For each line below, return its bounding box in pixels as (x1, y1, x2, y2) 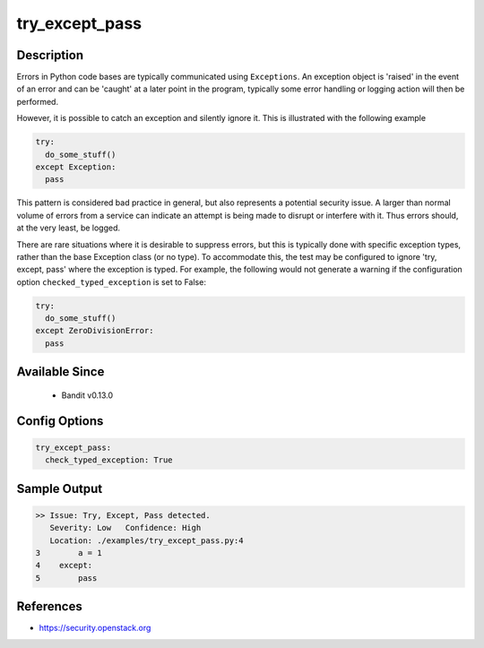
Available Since (16, 364, 105, 380)
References (16, 599, 82, 614)
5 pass (35, 573, 98, 583)
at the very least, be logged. (16, 222, 121, 233)
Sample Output (16, 480, 103, 497)
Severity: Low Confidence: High (49, 523, 202, 533)
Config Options (16, 413, 104, 428)
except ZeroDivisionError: (35, 325, 154, 336)
